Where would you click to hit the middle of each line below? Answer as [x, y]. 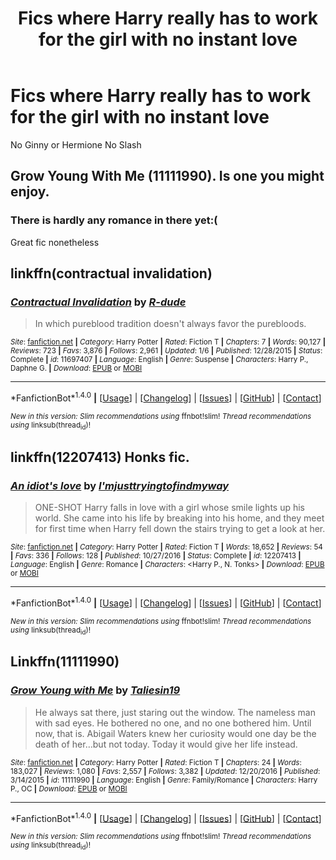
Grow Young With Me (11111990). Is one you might [167, 176]
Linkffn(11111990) [65, 662]
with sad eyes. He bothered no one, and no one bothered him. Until [173, 723]
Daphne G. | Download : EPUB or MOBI [76, 368]
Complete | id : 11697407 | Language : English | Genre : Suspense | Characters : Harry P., [159, 360]
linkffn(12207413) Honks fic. [100, 457]
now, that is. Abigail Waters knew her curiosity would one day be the [175, 733]
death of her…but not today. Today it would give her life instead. [166, 744]
